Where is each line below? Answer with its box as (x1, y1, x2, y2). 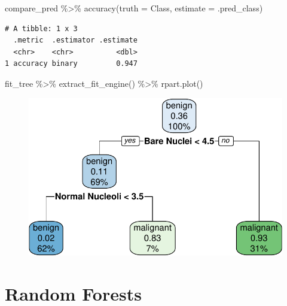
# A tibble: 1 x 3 (5, 24, 78, 33)
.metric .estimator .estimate (13, 36, 138, 45)
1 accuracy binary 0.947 (5, 59, 138, 68)
